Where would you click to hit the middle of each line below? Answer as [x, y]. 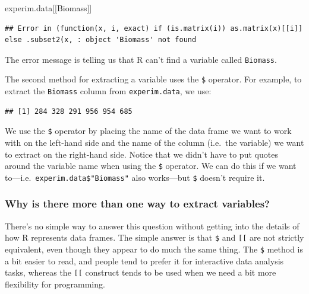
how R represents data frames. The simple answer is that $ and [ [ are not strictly [154, 237]
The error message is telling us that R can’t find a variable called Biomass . [141, 59]
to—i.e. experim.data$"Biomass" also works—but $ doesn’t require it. [135, 177]
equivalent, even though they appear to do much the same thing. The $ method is [154, 249]
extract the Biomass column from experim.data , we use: [108, 91]
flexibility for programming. [55, 284]
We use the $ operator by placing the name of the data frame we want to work [148, 131]
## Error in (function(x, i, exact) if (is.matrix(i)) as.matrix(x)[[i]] [154, 28]
